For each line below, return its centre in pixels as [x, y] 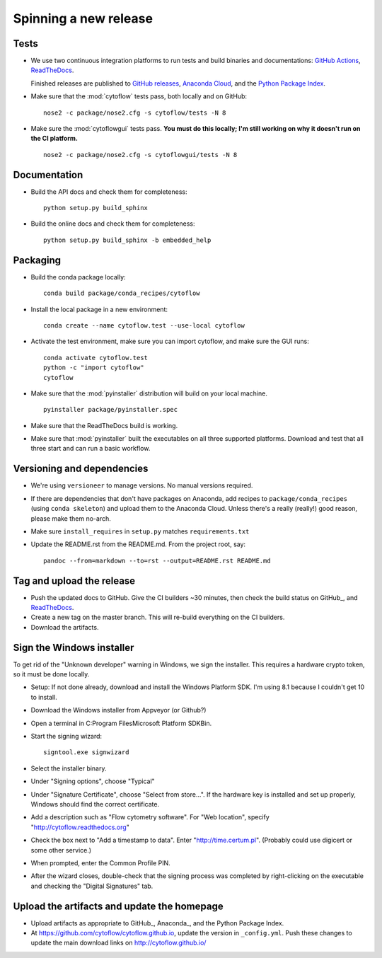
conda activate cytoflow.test [96, 358]
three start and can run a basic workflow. [91, 449]
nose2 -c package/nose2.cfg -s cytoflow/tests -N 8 [135, 112]
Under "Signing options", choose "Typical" [93, 781]
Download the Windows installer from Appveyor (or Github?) [118, 710]
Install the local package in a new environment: [99, 309]
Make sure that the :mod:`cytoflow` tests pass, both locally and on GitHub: [139, 96]
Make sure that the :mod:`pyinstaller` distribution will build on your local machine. [149, 393]
